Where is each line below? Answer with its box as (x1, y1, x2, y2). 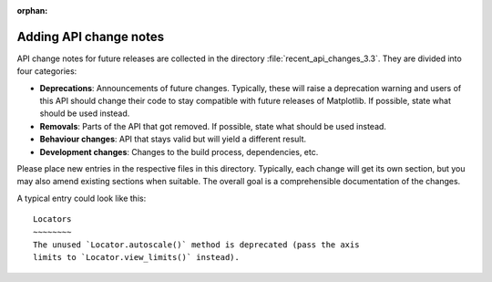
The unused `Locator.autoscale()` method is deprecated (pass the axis (33, 239, 360, 250)
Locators (33, 214, 72, 225)
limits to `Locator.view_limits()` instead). (33, 252, 241, 263)
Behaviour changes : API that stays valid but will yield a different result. (39, 133, 307, 145)
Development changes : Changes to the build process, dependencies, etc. (39, 146, 319, 157)
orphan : (16, 5, 48, 16)
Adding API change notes (16, 28, 164, 45)
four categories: (16, 66, 77, 77)
